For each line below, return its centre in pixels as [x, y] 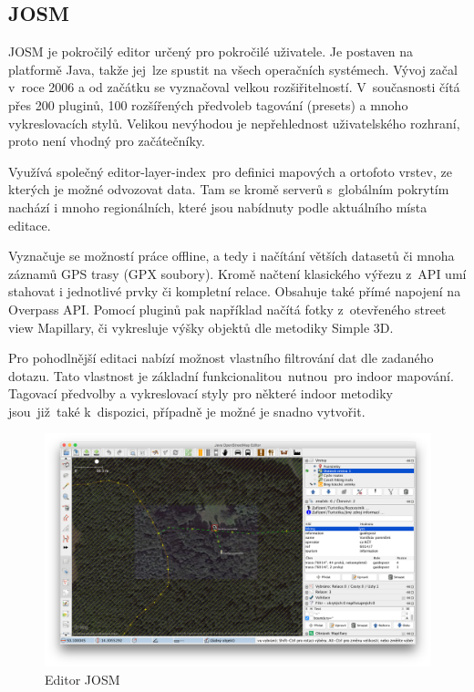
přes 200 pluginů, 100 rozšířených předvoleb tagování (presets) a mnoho [208, 104]
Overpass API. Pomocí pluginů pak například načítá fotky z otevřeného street [227, 309]
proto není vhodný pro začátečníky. [107, 141]
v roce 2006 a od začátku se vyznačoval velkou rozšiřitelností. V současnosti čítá [234, 87]
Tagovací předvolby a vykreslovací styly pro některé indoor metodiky [201, 393]
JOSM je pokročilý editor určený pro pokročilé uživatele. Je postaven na [211, 52]
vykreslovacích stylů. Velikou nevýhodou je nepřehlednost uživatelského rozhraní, [234, 123]
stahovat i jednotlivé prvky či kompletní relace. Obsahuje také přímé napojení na [235, 291]
